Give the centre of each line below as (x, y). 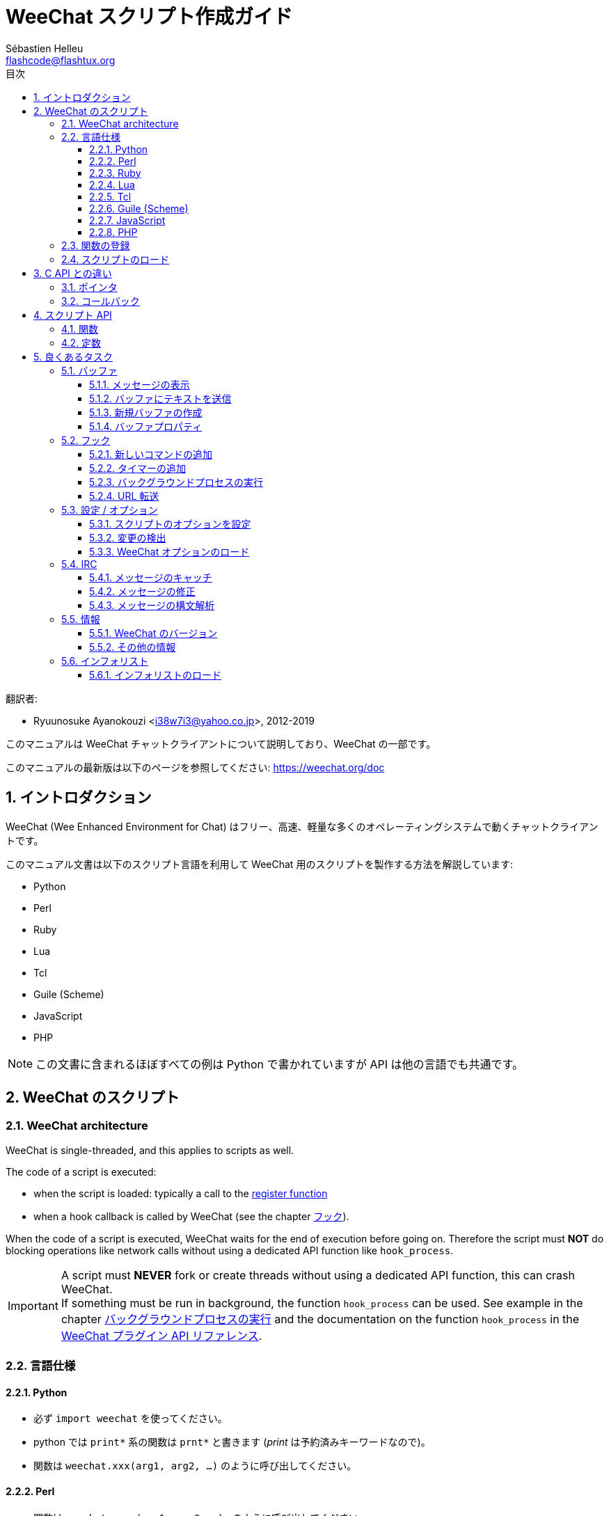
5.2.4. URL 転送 (124, 496)
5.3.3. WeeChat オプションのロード (169, 551)
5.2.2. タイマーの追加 (138, 468)
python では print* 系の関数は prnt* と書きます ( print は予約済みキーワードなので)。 (232, 1442)
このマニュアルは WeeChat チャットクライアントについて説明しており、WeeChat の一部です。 (221, 743)
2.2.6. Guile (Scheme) (139, 208)
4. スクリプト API (73, 315)
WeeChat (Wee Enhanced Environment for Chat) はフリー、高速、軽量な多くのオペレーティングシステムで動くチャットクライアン (302, 826)
